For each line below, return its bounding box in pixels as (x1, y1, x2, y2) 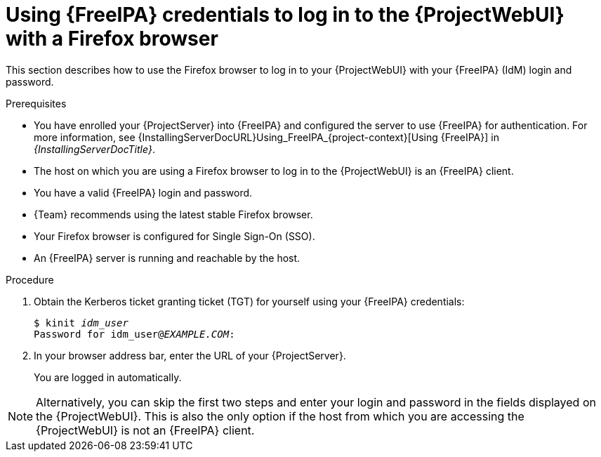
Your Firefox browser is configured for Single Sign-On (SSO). (34, 230, 315, 242)
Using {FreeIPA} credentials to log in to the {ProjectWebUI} (6, 3, 564, 27)
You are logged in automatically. (34, 371, 182, 383)
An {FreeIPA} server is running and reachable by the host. (34, 251, 300, 264)
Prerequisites (6, 97, 67, 110)
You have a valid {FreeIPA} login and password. (34, 186, 253, 199)
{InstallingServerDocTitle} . (34, 143, 155, 155)
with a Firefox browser (6, 27, 218, 51)
